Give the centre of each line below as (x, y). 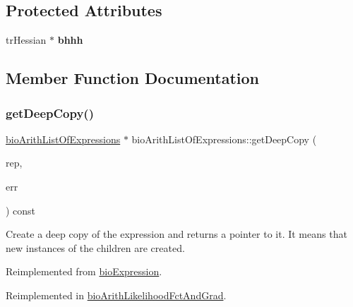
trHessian (26, 40)
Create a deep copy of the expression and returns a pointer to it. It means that (176, 234)
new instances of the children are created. (95, 247)
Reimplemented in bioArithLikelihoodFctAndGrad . (116, 295)
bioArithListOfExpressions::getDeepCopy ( (224, 139)
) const (21, 210)
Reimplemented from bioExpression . (84, 271)
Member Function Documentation (133, 78)
